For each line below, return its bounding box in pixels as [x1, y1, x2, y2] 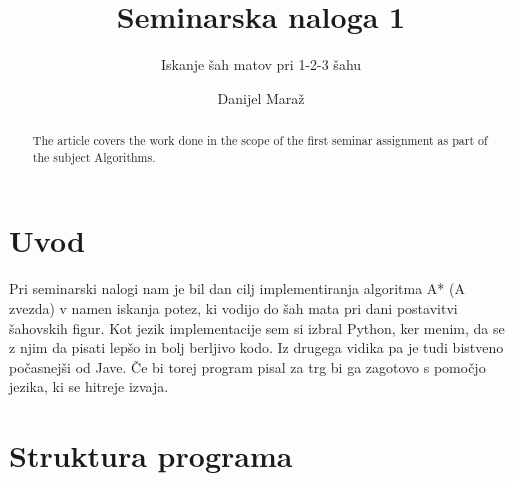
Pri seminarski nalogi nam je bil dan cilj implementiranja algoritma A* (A [9, 278, 465, 299]
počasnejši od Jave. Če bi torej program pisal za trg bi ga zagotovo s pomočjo [9, 356, 486, 377]
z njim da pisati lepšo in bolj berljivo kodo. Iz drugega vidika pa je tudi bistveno [9, 337, 504, 358]
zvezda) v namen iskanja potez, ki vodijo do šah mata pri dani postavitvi [9, 297, 458, 318]
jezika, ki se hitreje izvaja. [9, 376, 169, 397]
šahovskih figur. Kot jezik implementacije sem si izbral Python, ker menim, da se [9, 317, 505, 338]
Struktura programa [9, 435, 293, 476]
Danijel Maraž [217, 87, 305, 108]
